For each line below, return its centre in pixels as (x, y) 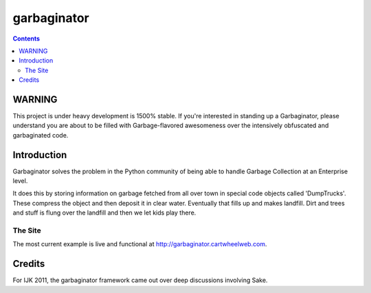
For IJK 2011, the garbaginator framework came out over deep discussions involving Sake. (140, 280)
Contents (26, 39)
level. (20, 181)
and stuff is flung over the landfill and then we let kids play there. (104, 213)
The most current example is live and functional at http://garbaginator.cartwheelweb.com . (140, 244)
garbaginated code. (41, 135)
